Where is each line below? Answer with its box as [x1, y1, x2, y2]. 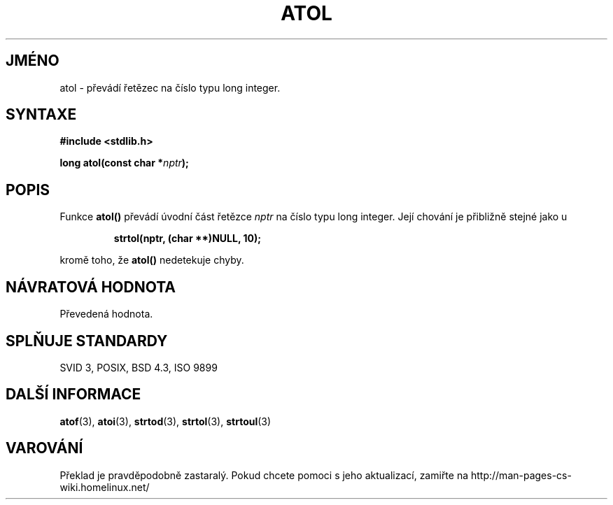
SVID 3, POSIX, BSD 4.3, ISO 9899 [59, 361, 218, 374]
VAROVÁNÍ [6, 439, 83, 457]
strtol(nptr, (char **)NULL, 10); [113, 232, 261, 245]
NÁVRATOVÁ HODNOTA [6, 278, 176, 296]
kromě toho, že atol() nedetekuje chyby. [59, 254, 244, 266]
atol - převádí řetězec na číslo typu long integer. [59, 81, 281, 94]
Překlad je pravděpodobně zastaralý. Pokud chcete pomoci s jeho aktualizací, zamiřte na [59, 469, 469, 481]
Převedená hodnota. [59, 308, 153, 320]
